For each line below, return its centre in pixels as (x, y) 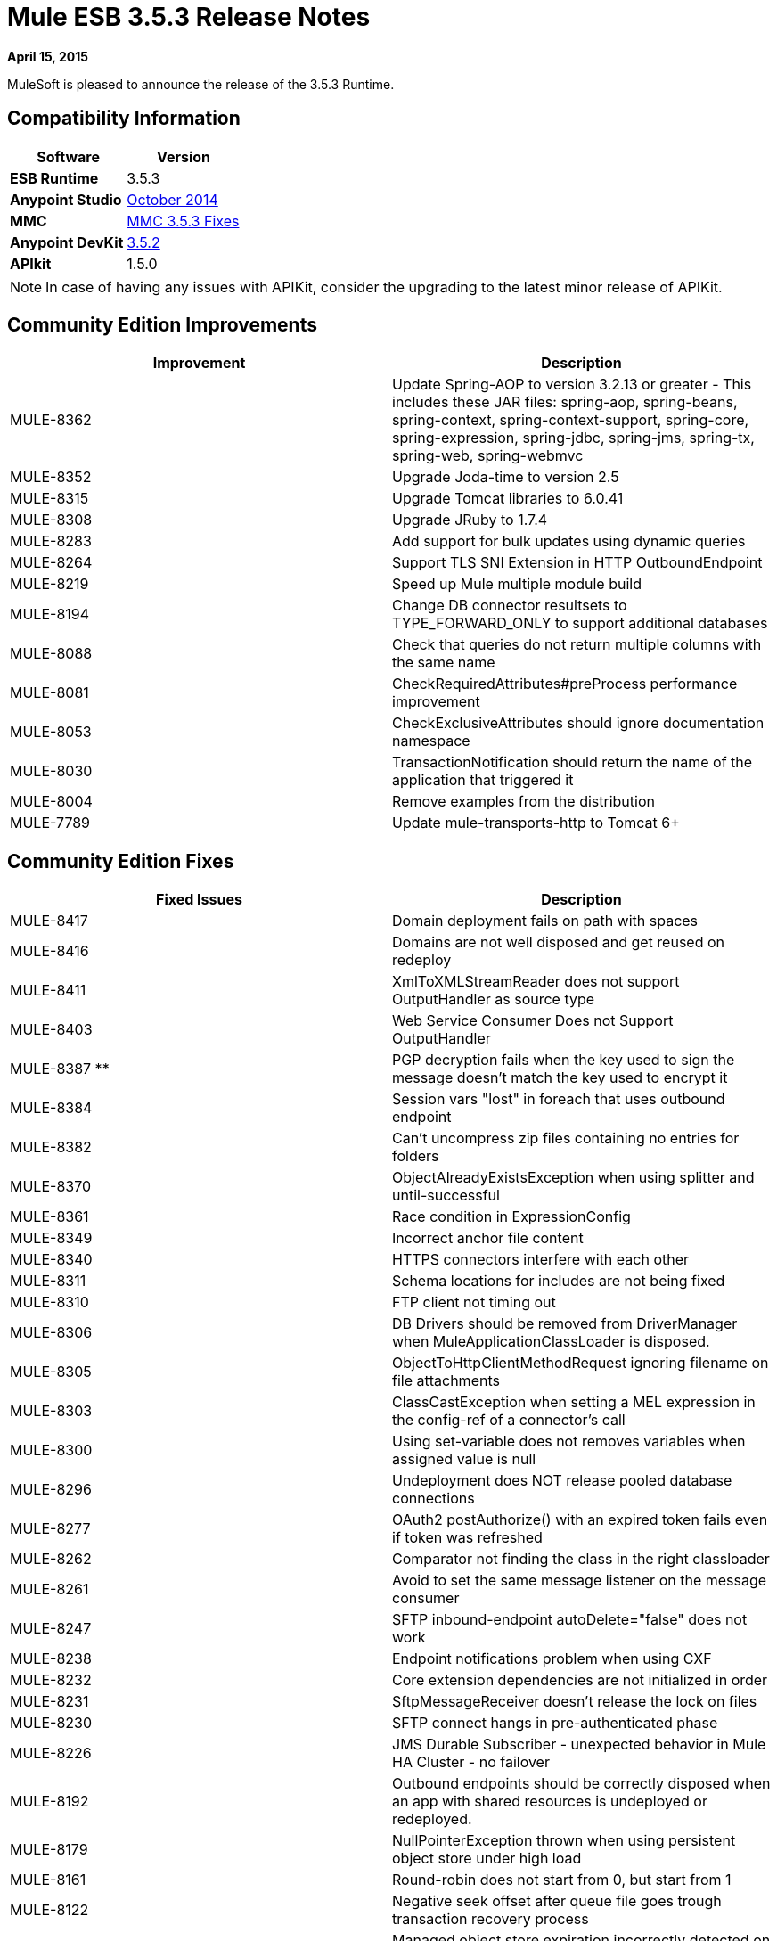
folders (416, 1156)
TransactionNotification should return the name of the (573, 762)
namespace (431, 741)
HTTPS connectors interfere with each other (541, 1260)
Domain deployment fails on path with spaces (545, 921)
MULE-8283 (51, 541)
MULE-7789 (50, 823)
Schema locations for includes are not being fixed (559, 1281)
